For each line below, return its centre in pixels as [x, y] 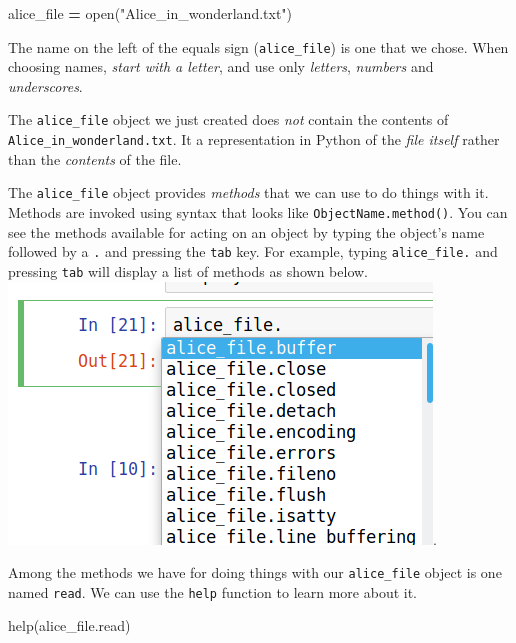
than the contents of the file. [95, 158]
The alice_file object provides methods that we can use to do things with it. [248, 192]
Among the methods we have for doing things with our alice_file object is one [255, 572]
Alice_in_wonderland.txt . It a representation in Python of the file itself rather [254, 139]
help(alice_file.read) [69, 625]
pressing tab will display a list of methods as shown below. [188, 270]
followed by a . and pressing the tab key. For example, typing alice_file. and [253, 251]
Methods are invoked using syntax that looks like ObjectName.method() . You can [258, 212]
